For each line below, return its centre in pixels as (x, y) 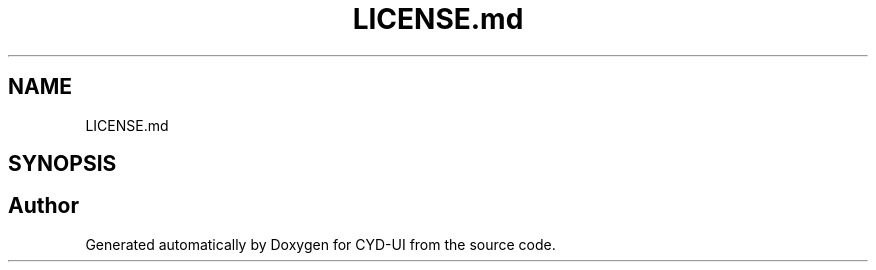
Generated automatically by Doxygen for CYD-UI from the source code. (320, 244)
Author (43, 206)
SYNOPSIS (62, 164)
